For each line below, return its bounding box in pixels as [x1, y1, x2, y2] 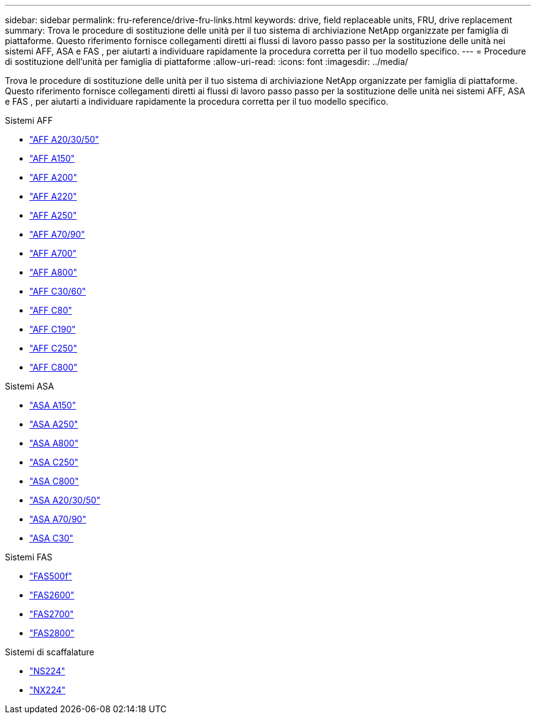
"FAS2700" [29, 609, 74, 619]
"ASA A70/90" [29, 514, 86, 524]
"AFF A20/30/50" [29, 134, 99, 145]
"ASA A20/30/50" [29, 495, 100, 505]
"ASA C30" [29, 533, 73, 543]
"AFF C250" [29, 343, 77, 353]
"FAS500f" [29, 571, 72, 581]
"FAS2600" [29, 590, 75, 600]
